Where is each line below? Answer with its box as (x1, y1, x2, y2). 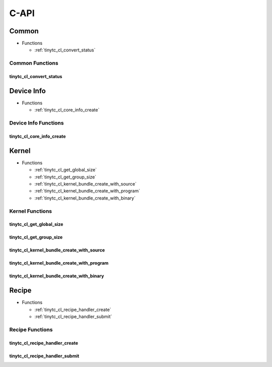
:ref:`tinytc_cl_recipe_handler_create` (34, 307, 111, 313)
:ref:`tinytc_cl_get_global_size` (34, 167, 97, 173)
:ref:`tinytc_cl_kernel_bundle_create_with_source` (34, 180, 137, 187)
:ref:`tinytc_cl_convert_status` (34, 47, 96, 53)
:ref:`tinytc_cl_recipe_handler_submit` (34, 313, 112, 320)
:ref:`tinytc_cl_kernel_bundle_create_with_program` (34, 188, 141, 194)
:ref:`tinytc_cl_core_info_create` (34, 107, 100, 113)
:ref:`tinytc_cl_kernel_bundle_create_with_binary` (34, 195, 136, 201)
